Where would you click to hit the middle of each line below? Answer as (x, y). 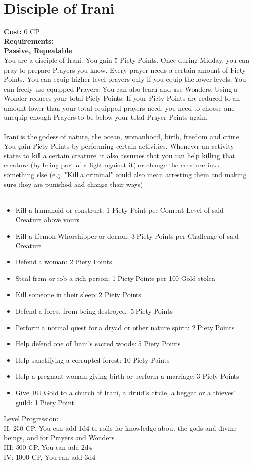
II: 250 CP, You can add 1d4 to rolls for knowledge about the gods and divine (120, 428)
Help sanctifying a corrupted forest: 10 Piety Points (92, 360)
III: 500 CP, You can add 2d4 (48, 447)
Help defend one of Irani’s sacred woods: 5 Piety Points (98, 344)
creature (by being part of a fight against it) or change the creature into (111, 165)
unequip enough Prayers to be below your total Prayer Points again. (106, 117)
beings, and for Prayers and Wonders (59, 437)
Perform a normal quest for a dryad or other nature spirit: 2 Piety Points (125, 327)
